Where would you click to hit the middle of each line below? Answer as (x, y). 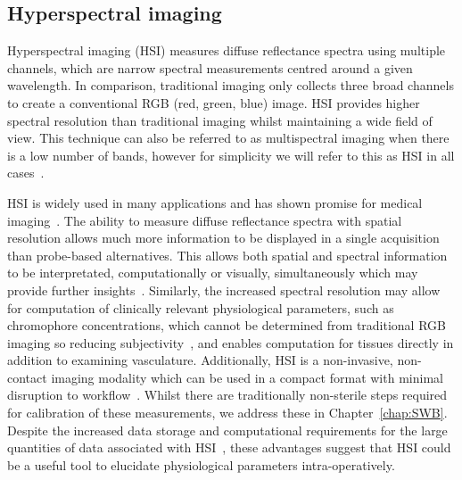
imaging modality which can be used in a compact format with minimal (247, 377)
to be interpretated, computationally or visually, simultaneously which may (213, 273)
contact (27, 377)
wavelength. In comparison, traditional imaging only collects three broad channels (231, 85)
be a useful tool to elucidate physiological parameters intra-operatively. (201, 464)
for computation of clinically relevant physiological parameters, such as (201, 307)
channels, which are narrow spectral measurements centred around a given (210, 67)
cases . (26, 173)
